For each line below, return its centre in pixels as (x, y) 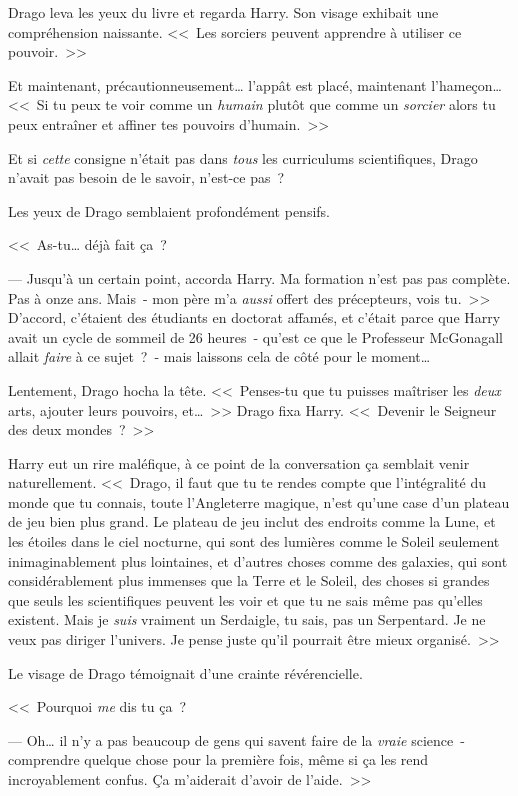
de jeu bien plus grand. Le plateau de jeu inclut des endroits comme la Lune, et (252, 521)
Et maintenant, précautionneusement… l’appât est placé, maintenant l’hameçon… (255, 84)
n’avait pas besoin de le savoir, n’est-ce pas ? (146, 177)
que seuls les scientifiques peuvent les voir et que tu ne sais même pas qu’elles (245, 599)
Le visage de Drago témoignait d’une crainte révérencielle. (185, 672)
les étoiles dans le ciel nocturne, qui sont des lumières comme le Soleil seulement (254, 541)
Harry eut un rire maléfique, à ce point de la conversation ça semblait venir (239, 462)
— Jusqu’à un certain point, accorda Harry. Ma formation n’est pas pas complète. (259, 277)
